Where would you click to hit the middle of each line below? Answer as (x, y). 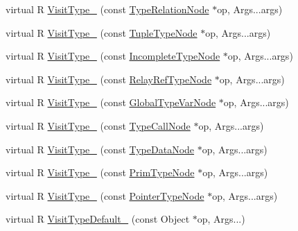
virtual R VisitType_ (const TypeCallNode (98, 125)
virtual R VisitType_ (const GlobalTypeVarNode (111, 102)
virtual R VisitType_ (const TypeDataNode (100, 149)
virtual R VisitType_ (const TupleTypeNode (102, 32)
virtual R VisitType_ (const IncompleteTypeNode (113, 56)
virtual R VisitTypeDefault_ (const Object (98, 219)
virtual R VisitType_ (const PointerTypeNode (105, 195)
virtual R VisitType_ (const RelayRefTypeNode (109, 79)
